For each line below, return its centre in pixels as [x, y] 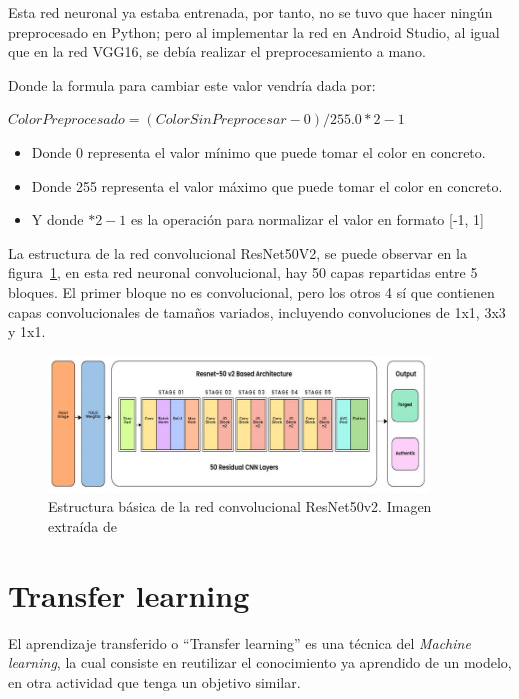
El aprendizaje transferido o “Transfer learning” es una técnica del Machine [239, 642]
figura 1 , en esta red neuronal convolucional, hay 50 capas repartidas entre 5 [243, 272]
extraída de [82, 525]
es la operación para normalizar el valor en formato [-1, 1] [307, 219]
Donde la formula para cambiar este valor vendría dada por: [192, 84]
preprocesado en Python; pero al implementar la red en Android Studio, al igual [254, 31]
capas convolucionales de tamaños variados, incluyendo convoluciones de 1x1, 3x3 [257, 311]
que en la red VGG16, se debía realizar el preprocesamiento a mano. [217, 51]
